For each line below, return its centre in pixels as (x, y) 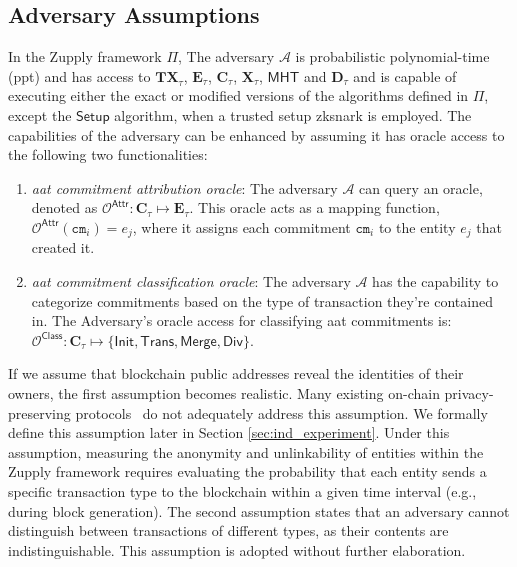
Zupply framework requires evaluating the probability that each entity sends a (247, 471)
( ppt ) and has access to (79, 75)
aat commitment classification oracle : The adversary (191, 281)
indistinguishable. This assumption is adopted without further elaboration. (237, 549)
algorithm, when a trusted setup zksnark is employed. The (293, 114)
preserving (39, 412)
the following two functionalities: (108, 154)
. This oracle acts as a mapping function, (314, 207)
